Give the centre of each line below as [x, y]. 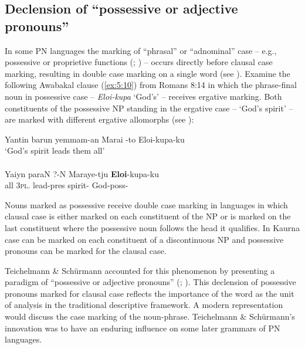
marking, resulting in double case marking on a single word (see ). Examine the [148, 73]
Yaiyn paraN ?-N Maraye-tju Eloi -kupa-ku [82, 173]
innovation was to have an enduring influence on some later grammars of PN [143, 328]
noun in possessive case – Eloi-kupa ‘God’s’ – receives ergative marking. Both [143, 96]
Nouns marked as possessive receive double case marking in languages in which [146, 204]
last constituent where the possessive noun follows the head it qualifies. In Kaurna [152, 227]
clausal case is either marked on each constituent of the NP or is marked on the [148, 216]
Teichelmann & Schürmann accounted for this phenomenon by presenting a [140, 270]
